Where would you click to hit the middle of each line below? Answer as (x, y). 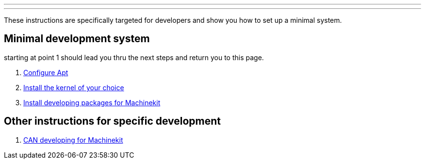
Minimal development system (77, 39)
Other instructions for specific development (113, 121)
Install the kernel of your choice (74, 87)
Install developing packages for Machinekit (92, 102)
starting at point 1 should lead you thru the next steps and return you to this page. (134, 57)
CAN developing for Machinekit (73, 140)
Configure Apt (46, 72)
